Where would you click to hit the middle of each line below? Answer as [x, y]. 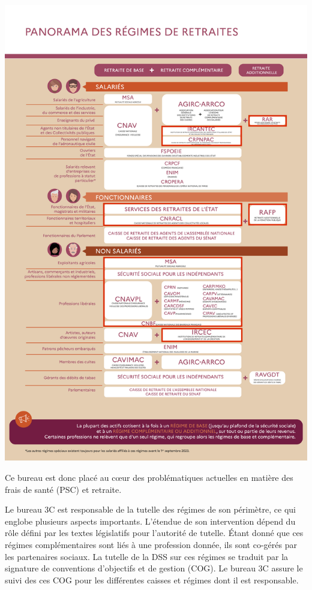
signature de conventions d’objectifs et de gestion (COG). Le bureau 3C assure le [154, 568]
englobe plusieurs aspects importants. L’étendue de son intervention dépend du [150, 521]
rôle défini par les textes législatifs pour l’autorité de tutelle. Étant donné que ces [154, 533]
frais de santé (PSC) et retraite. [63, 489]
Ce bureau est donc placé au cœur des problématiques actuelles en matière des [149, 478]
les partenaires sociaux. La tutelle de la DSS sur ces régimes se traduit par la [147, 556]
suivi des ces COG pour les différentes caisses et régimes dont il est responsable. [152, 580]
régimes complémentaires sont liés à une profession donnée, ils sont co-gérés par [151, 545]
